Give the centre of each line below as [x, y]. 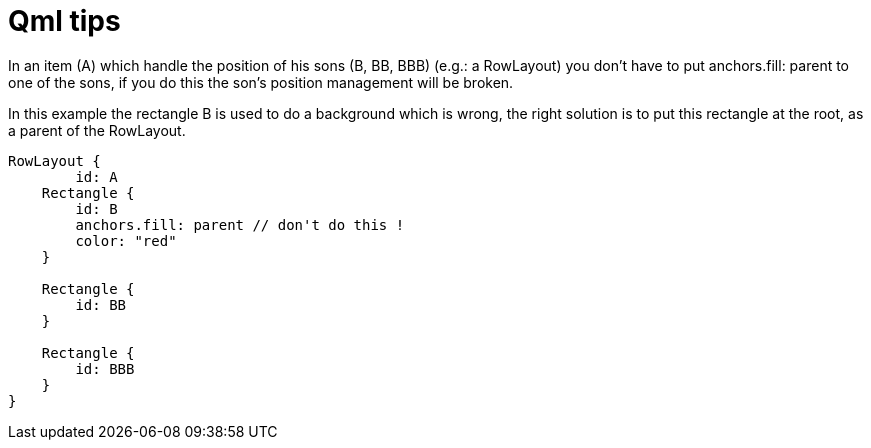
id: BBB [105, 368]
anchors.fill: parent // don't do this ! [240, 224]
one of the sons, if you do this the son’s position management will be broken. [261, 82]
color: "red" [126, 240]
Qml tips [64, 21]
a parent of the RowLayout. [97, 130]
